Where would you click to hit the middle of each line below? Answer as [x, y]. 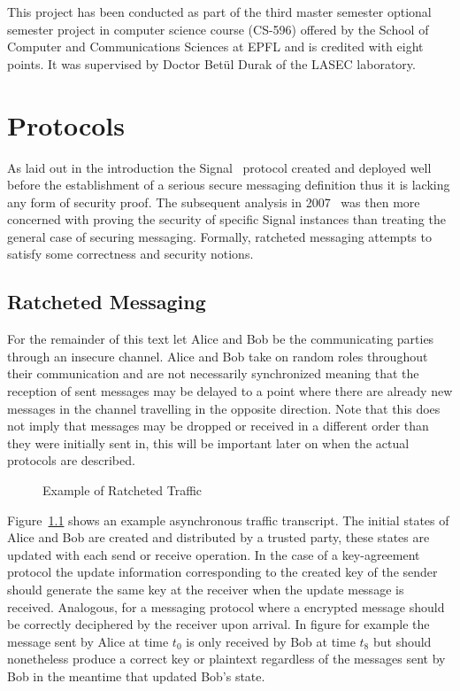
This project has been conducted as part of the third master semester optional [219, 12]
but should [402, 641]
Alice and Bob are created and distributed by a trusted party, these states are [218, 537]
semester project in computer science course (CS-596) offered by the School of [218, 29]
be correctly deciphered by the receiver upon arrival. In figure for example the [218, 624]
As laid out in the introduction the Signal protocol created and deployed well [219, 167]
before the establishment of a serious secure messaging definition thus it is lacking [229, 185]
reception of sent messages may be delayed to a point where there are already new [230, 391]
